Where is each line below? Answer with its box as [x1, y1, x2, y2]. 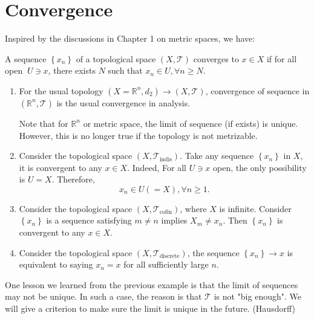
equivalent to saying [19, 258, 93, 271]
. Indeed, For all [127, 161, 187, 173]
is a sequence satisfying [46, 214, 132, 227]
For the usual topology [19, 84, 103, 97]
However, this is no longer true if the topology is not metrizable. [19, 129, 258, 141]
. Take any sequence [180, 149, 254, 162]
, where [180, 202, 207, 214]
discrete [159, 253, 180, 260]
